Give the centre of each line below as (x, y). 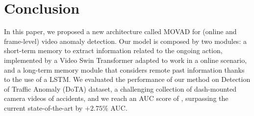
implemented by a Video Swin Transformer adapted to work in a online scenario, (126, 60)
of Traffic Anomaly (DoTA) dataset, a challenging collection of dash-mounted (120, 88)
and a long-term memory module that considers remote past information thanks (124, 69)
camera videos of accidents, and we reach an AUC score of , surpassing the (116, 98)
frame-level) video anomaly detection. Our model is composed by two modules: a (125, 41)
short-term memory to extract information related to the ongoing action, (113, 50)
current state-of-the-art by (43, 107)
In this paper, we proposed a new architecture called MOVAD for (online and (120, 31)
